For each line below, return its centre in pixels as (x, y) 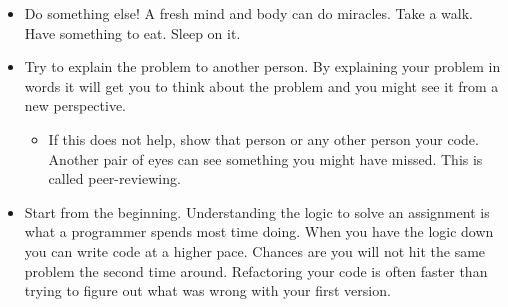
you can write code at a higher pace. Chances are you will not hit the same (255, 250)
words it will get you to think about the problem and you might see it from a (261, 85)
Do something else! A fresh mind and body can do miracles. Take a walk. (248, 13)
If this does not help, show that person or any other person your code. (263, 138)
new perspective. (75, 105)
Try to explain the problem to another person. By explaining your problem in (262, 66)
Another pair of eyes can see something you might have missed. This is (265, 158)
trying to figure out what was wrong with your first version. (207, 290)
